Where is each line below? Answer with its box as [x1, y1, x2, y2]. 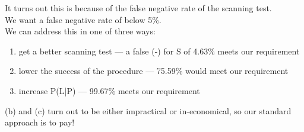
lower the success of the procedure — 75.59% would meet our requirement [18, 65, 289, 77]
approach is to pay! [5, 116, 75, 128]
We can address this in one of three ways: [5, 25, 156, 37]
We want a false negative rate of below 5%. [5, 13, 161, 25]
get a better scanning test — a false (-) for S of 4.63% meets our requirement [18, 44, 300, 57]
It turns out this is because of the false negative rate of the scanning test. [5, 2, 272, 14]
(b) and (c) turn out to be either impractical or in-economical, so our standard [5, 104, 292, 117]
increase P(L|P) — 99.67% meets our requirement [18, 84, 200, 96]
